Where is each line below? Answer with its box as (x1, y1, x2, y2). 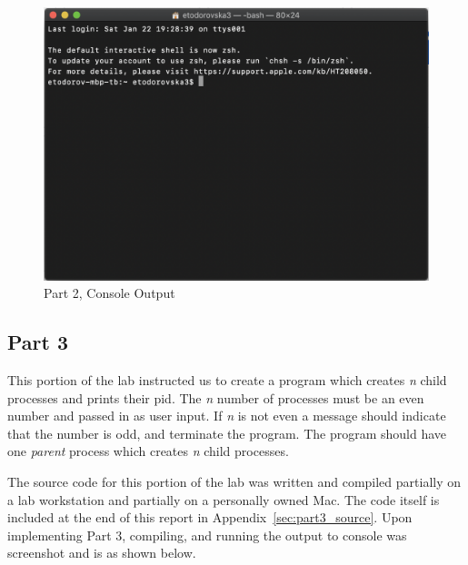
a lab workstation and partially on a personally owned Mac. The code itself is (7, 490, 440, 509)
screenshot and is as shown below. (7, 543, 196, 562)
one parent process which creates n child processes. (7, 441, 289, 461)
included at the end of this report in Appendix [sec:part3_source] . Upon (7, 508, 413, 527)
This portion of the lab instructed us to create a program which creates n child (7, 371, 447, 389)
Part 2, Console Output (44, 283, 175, 302)
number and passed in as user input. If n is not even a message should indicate (7, 406, 446, 425)
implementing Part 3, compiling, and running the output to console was (7, 525, 407, 544)
